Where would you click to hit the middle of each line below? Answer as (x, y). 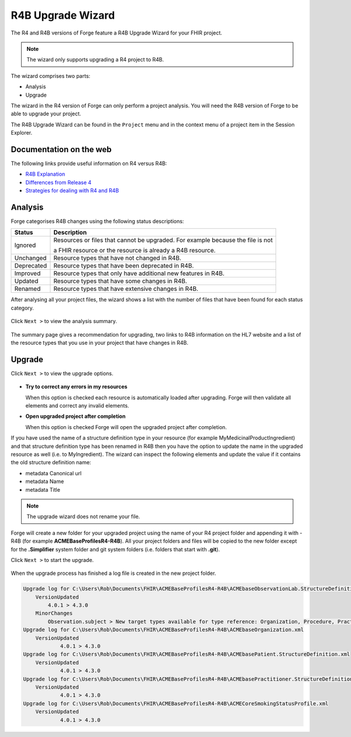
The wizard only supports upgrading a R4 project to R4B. (95, 60)
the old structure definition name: (51, 462)
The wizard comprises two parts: (51, 76)
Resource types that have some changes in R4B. (120, 281)
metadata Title (43, 489)
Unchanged (30, 258)
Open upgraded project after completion (75, 416)
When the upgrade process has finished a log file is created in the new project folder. (113, 573)
